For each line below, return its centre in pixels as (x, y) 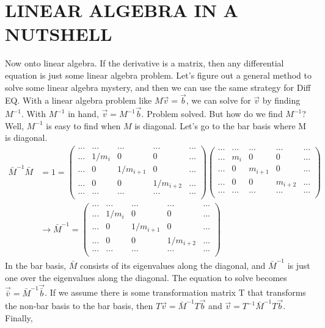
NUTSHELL (59, 34)
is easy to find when (83, 125)
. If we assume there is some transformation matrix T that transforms (175, 292)
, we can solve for (218, 100)
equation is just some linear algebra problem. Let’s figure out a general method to (158, 75)
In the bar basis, (36, 265)
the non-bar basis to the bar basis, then (79, 306)
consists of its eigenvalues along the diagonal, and (173, 265)
